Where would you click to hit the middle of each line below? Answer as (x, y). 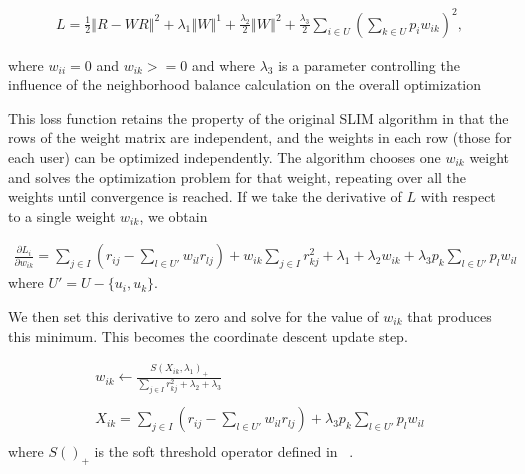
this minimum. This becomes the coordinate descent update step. (208, 335)
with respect (458, 196)
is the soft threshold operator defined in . (224, 451)
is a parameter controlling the (369, 64)
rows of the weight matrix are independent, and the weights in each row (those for (260, 137)
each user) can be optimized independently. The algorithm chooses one (224, 156)
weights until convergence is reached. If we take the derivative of (205, 196)
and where (223, 64)
